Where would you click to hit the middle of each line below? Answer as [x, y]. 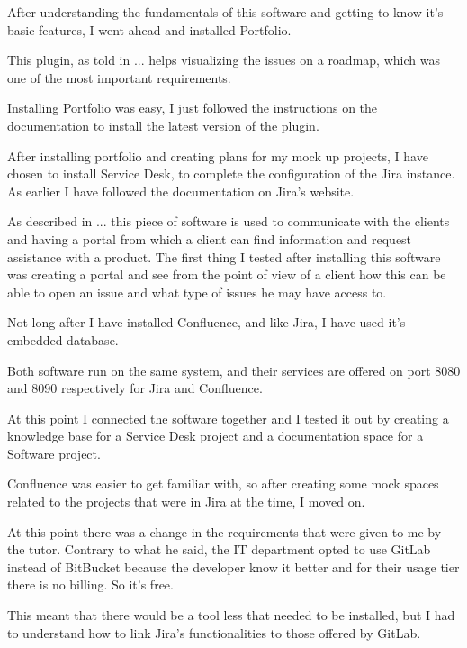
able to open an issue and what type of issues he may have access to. [197, 292]
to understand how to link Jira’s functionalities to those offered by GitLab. [214, 632]
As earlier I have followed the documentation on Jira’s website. [181, 191]
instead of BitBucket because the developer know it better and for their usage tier [233, 566]
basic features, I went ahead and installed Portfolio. [149, 29]
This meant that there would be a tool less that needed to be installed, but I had [231, 615]
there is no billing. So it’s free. [90, 584]
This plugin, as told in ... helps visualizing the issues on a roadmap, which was [224, 60]
